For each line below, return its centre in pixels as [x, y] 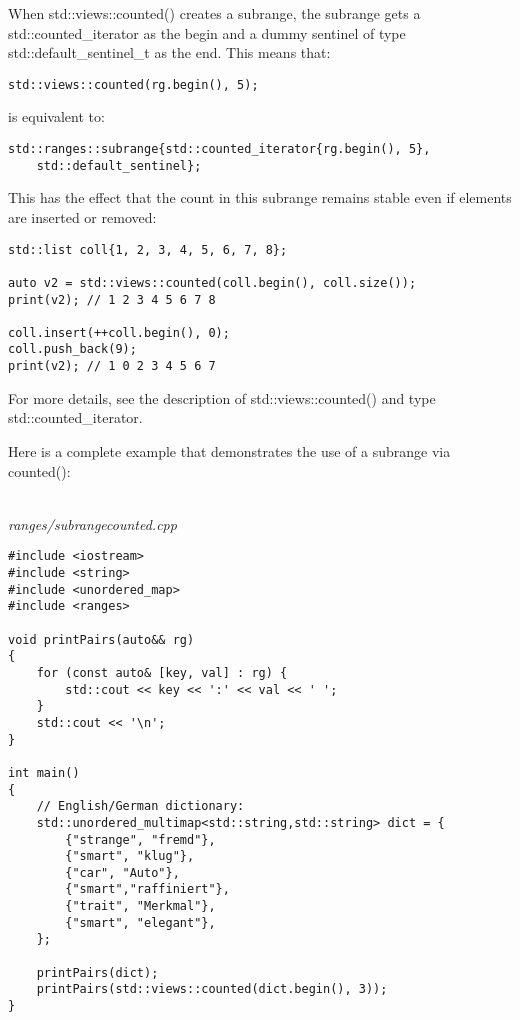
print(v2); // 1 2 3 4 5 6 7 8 [112, 299]
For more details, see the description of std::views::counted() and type [222, 397]
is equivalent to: [56, 116]
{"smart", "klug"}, [130, 856]
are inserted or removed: [82, 216]
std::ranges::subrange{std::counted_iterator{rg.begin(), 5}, [219, 149]
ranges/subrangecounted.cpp [92, 523]
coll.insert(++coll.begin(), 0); [119, 332]
